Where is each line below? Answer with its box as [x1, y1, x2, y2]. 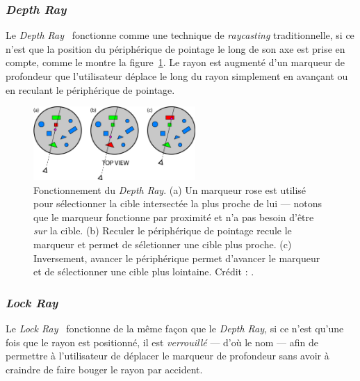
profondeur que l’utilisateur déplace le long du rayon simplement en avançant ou [6, 69, 348, 83]
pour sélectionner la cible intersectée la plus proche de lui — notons [33, 196, 322, 211]
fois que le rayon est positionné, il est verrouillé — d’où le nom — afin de [6, 334, 318, 349]
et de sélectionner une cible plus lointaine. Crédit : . [33, 264, 254, 279]
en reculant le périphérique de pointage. [6, 82, 175, 97]
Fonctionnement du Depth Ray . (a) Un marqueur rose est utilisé [33, 182, 306, 197]
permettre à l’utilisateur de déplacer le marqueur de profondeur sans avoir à [6, 348, 329, 363]
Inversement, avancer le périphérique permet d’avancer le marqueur [33, 250, 320, 265]
